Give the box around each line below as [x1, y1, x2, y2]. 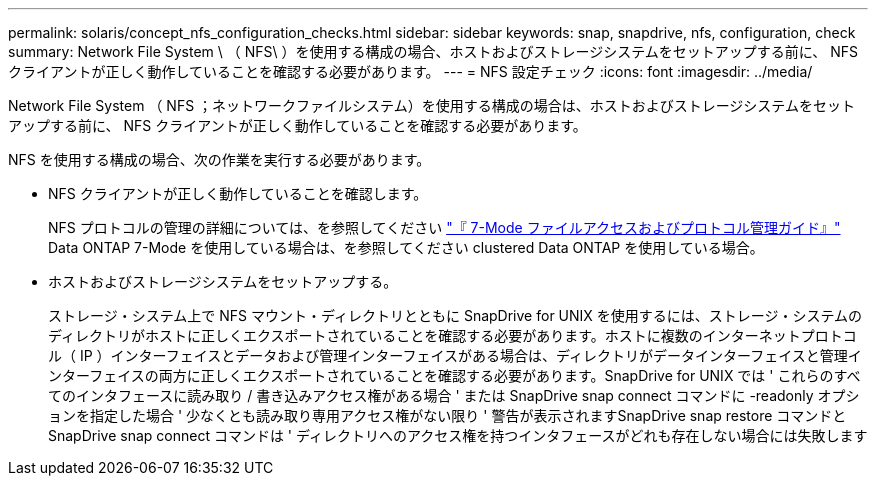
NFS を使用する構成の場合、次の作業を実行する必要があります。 [8, 151, 431, 168]
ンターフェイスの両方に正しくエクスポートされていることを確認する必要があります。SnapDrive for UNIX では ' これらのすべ [48, 367, 861, 384]
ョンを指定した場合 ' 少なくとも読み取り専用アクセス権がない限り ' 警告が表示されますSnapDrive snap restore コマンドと [48, 407, 847, 424]
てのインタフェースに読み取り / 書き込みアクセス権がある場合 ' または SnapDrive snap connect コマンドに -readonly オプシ [48, 387, 860, 404]
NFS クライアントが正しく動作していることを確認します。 [48, 185, 428, 202]
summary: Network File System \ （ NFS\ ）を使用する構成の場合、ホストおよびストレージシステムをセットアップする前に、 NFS [8, 43, 859, 60]
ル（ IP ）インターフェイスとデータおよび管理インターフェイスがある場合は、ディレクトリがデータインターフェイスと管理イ [48, 347, 862, 364]
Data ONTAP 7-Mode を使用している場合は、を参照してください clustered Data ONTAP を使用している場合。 [48, 239, 764, 256]
